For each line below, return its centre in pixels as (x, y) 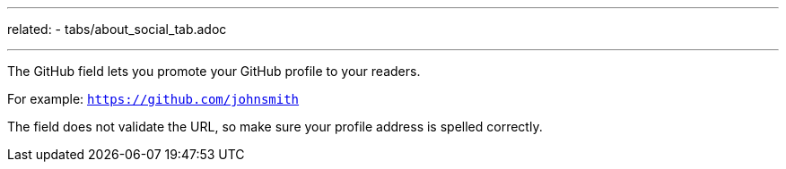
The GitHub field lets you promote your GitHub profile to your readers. (214, 71)
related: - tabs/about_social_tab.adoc (117, 29)
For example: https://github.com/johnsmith (153, 99)
